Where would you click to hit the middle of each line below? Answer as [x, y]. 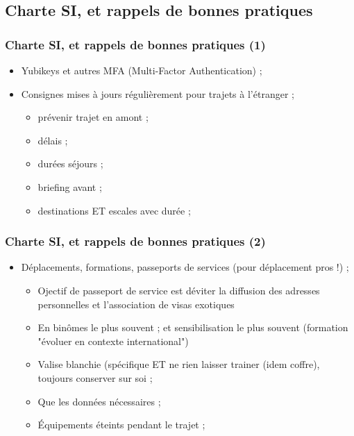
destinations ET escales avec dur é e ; [114, 210]
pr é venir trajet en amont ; [93, 117]
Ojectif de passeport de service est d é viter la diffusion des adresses [179, 290]
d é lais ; [53, 140]
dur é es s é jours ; [70, 163]
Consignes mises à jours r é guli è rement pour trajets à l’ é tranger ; [158, 93]
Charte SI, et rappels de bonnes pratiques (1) [135, 44]
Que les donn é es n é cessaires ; [99, 401]
